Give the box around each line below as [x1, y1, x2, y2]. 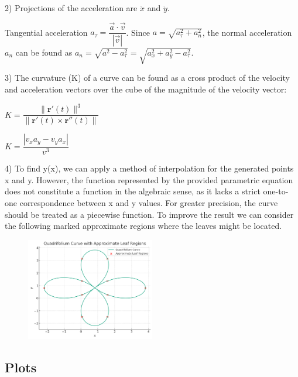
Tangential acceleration [5, 26, 88, 38]
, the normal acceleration [202, 26, 292, 38]
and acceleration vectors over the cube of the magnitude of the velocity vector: [5, 83, 287, 95]
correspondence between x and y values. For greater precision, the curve [19, 197, 278, 209]
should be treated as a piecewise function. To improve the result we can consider [5, 208, 294, 220]
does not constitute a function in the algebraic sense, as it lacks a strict [5, 185, 261, 197]
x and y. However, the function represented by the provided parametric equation [5, 173, 293, 186]
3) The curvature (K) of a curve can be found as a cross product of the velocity [5, 71, 290, 84]
